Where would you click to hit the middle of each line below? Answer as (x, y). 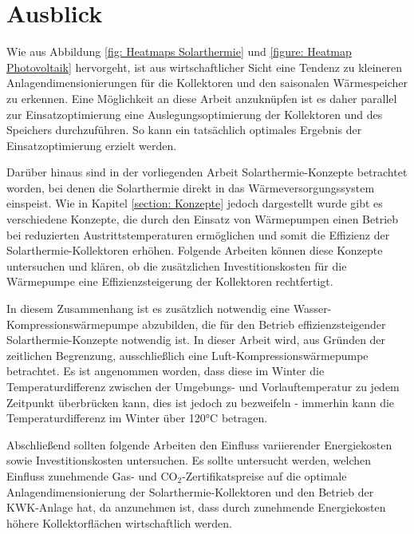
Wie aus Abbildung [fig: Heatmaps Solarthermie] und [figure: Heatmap (179, 51)
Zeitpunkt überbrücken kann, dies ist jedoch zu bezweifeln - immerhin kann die (201, 402)
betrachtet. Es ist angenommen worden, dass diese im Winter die (166, 371)
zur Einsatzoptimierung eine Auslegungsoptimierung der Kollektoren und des (195, 114)
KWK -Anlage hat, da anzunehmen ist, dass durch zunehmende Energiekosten (196, 507)
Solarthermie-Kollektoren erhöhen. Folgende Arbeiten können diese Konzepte (195, 250)
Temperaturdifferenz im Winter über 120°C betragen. (137, 418)
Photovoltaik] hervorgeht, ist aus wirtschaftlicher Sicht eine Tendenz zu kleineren (205, 67)
